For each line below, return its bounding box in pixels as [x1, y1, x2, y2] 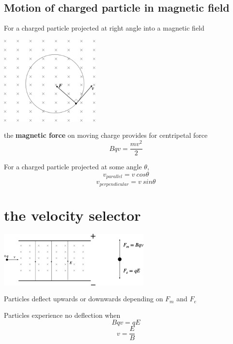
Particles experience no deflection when [4, 310, 121, 320]
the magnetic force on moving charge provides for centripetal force [4, 130, 208, 140]
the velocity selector [4, 205, 141, 225]
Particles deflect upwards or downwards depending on [4, 294, 163, 304]
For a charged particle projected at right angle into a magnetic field [4, 23, 204, 33]
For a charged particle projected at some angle [4, 162, 142, 172]
